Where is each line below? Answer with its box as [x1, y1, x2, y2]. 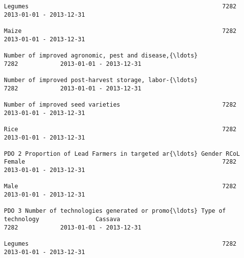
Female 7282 [4, 158, 237, 166]
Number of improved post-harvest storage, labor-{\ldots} [4, 76, 198, 84]
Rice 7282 [4, 125, 237, 133]
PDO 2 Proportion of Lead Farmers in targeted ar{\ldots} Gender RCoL [4, 150, 240, 157]
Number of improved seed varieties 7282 [4, 101, 237, 108]
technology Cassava [4, 216, 121, 223]
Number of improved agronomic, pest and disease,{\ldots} [4, 52, 198, 59]
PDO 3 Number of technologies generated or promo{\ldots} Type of [4, 207, 226, 215]
